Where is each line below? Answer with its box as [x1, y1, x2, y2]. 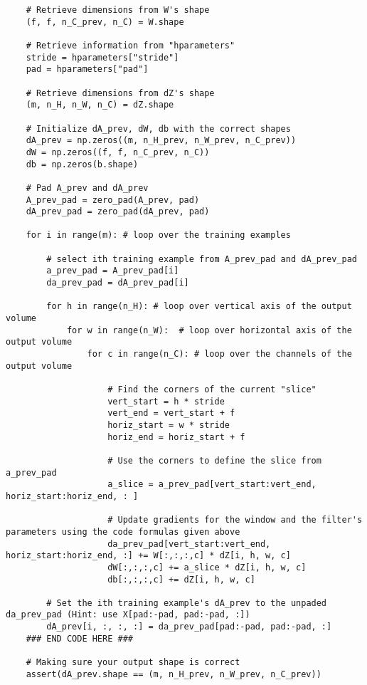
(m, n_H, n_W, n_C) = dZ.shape [26, 100, 174, 110]
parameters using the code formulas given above [6, 526, 240, 537]
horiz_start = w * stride [107, 419, 230, 430]
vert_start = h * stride [107, 396, 225, 407]
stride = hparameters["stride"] [26, 52, 179, 63]
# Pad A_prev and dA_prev [26, 182, 149, 193]
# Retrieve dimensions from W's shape [26, 5, 210, 15]
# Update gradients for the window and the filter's [107, 515, 363, 525]
